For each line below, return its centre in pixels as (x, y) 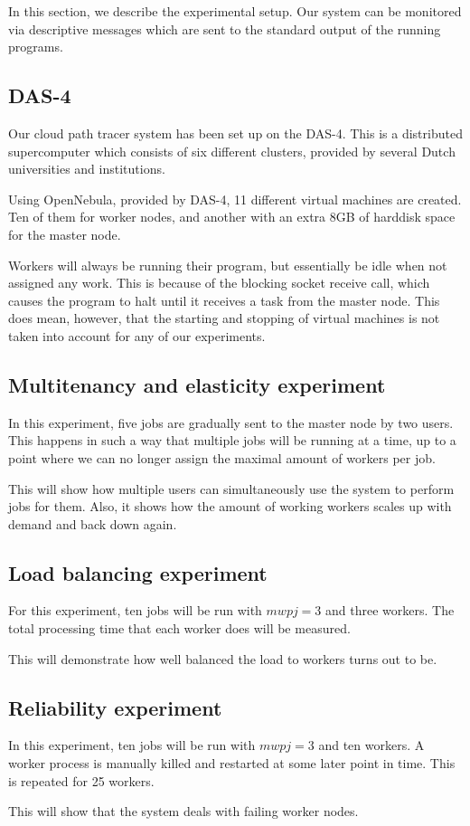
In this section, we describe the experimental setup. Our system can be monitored (235, 11)
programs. (36, 47)
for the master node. (65, 234)
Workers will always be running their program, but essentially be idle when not (228, 265)
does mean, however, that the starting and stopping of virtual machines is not (224, 318)
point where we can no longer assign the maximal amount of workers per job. (222, 457)
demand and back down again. (93, 523)
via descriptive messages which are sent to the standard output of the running (225, 28)
